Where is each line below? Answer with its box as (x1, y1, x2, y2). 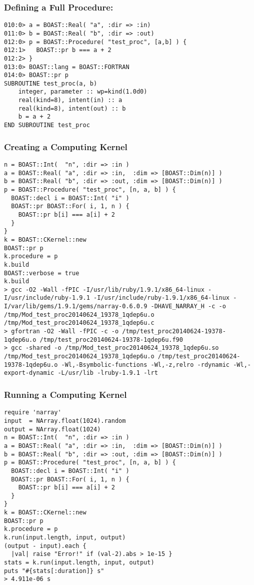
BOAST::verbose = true (4, 269, 79, 277)
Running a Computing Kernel (4, 388, 127, 400)
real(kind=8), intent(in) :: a (18, 97, 122, 104)
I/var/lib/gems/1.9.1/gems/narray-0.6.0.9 (4, 303, 147, 310)
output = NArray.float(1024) (4, 425, 101, 433)
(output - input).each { (4, 542, 86, 549)
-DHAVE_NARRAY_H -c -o (150, 303, 226, 310)
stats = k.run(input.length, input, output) (4, 559, 154, 566)
